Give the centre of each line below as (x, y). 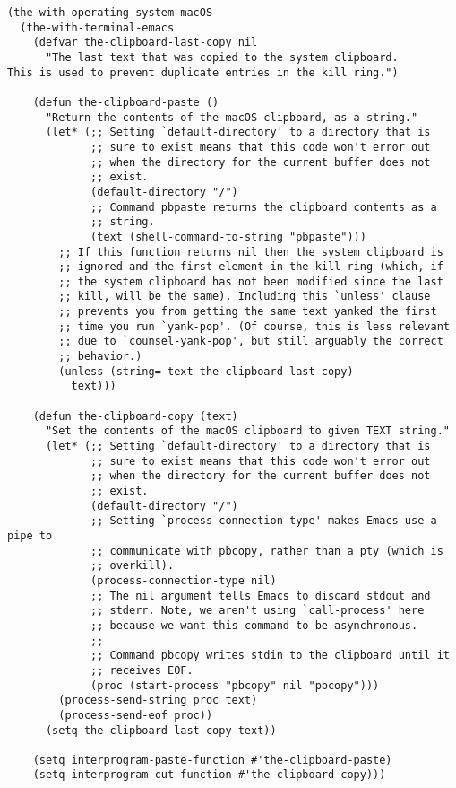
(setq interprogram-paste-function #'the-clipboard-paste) (212, 760)
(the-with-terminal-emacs (97, 27)
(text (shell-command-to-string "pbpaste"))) (228, 236)
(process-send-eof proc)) (136, 715)
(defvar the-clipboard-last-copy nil (145, 43)
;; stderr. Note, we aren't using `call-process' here (258, 611)
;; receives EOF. (142, 670)
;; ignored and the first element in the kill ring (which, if (251, 267)
